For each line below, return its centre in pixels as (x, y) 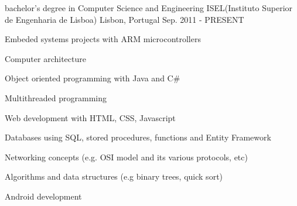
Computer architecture (45, 58)
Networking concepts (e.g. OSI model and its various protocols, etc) (126, 157)
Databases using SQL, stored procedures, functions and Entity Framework (138, 137)
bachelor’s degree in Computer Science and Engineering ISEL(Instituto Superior (149, 8)
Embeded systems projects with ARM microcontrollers (103, 39)
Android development (43, 196)
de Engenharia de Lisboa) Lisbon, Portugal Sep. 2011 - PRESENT (124, 19)
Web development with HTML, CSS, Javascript (90, 117)
